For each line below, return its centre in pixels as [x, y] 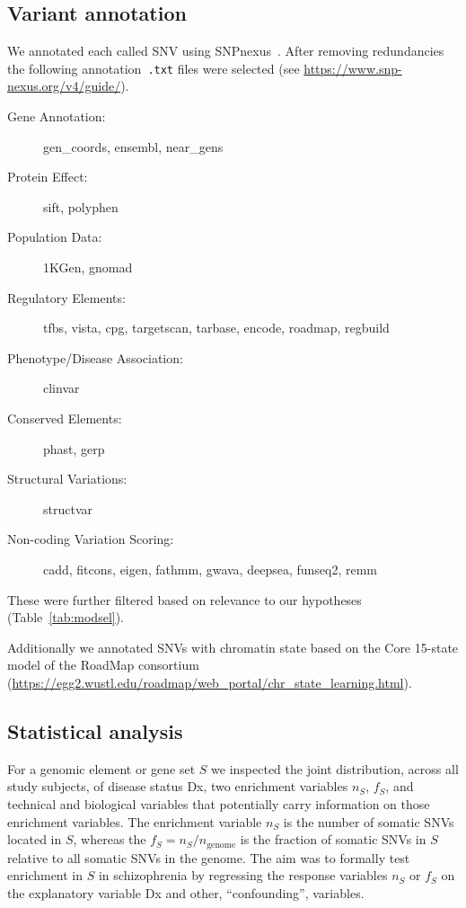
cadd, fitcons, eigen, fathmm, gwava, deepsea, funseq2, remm [211, 569]
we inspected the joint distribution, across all [335, 768]
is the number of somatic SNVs [369, 821]
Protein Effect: [48, 177]
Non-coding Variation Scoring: [91, 539]
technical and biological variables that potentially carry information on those [219, 803]
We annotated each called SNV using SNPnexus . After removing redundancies [226, 51]
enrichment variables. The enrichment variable [135, 821]
